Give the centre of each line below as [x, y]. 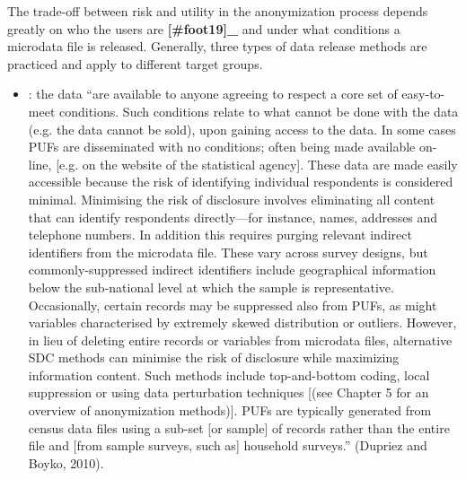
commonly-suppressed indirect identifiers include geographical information [232, 270]
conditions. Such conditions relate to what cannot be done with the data [259, 111]
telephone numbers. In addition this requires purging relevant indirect [220, 235]
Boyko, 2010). [66, 462]
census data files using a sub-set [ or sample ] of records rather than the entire [239, 427]
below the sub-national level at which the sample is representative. [211, 287]
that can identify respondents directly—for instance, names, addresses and [233, 217]
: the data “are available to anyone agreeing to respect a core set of [213, 94]
